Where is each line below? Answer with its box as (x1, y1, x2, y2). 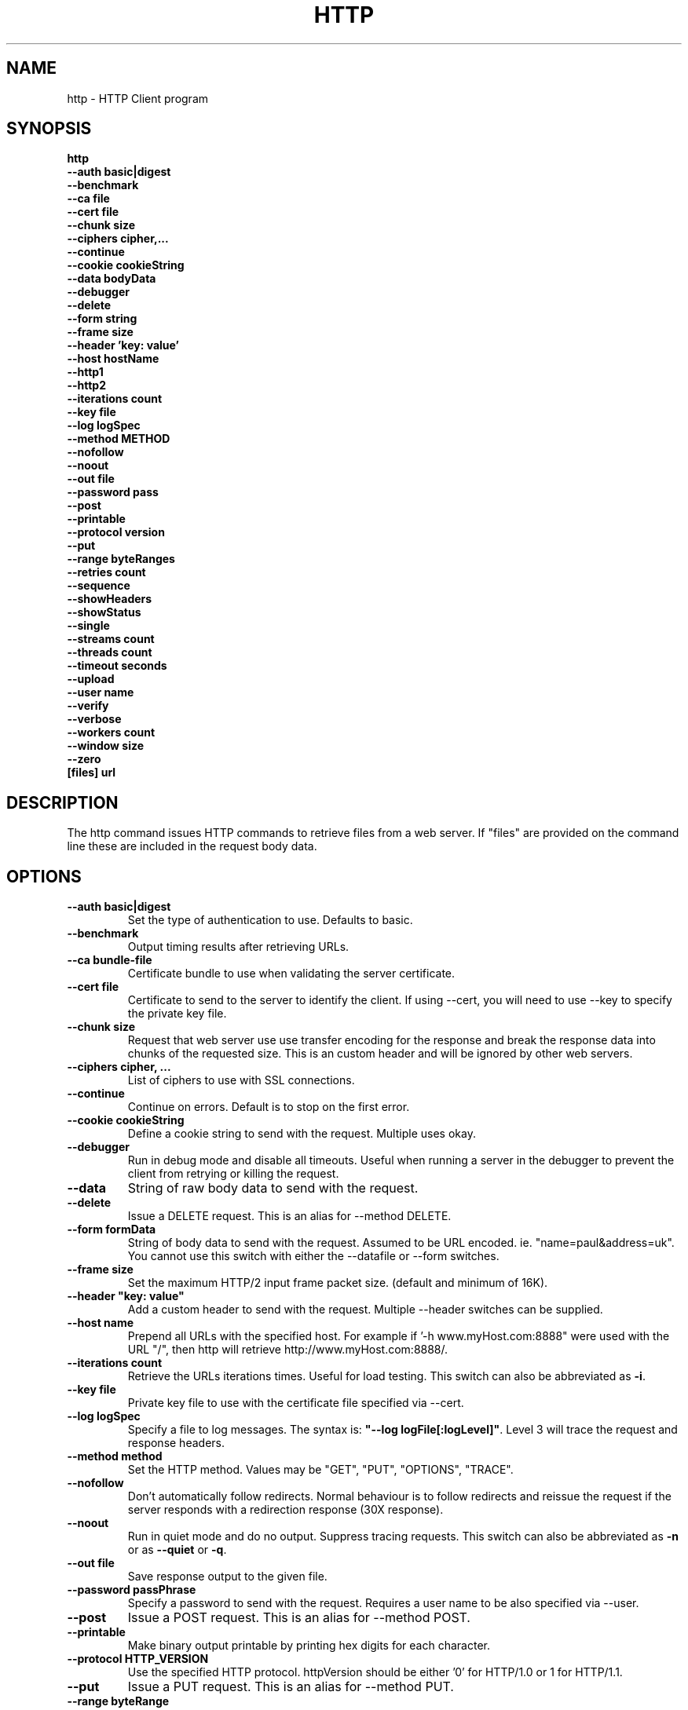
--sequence (67, 579, 130, 593)
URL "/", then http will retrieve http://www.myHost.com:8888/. (127, 1343, 448, 1357)
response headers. (127, 1436, 225, 1450)
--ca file (67, 192, 110, 206)
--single (67, 619, 110, 633)
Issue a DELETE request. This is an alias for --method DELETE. (127, 1209, 452, 1223)
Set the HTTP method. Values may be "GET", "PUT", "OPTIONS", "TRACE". (127, 1463, 514, 1477)
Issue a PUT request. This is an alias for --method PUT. (127, 1679, 454, 1695)
